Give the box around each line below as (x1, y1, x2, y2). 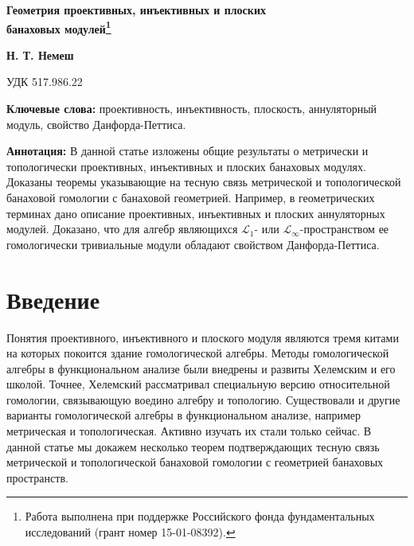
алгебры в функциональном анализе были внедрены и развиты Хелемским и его (6, 360, 396, 376)
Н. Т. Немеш (6, 46, 74, 63)
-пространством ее (299, 220, 389, 237)
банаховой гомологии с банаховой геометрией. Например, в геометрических (6, 189, 375, 205)
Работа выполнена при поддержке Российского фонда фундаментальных (25, 508, 375, 525)
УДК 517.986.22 (6, 73, 83, 90)
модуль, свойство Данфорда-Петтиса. (6, 115, 186, 132)
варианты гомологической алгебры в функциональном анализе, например (6, 407, 361, 423)
